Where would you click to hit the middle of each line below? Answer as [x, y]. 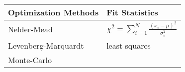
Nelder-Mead [30, 29]
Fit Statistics [132, 12]
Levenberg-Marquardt [46, 45]
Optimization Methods [53, 12]
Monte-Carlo [30, 60]
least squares [129, 45]
